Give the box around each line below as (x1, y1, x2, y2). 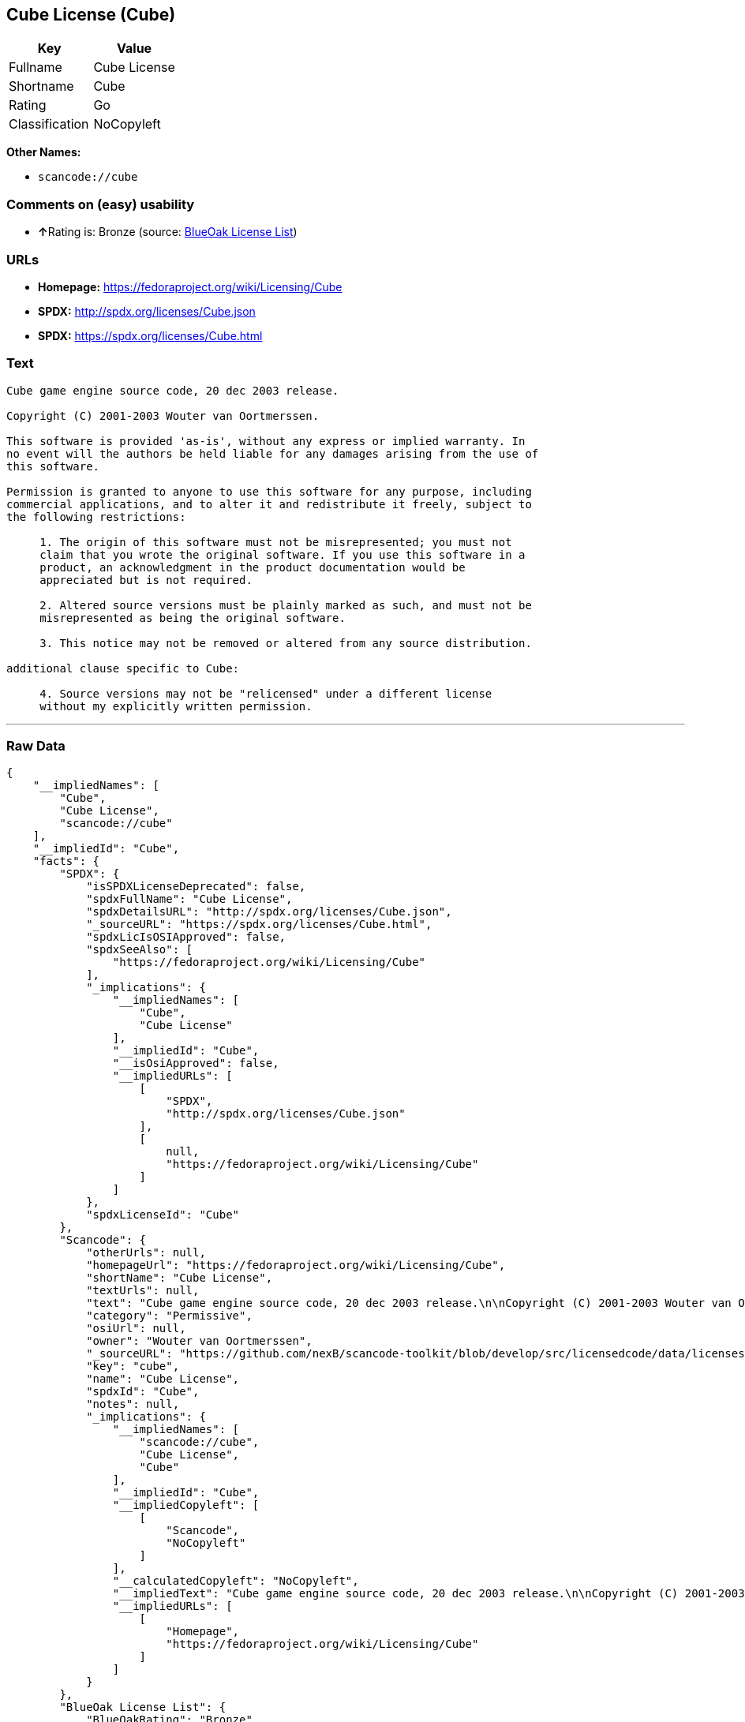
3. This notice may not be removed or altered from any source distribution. (39, 636, 532, 649)
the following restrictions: (6, 510, 186, 523)
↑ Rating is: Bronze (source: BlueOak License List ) (38, 225, 298, 239)
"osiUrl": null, (86, 1322, 186, 1335)
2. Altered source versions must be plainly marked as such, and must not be (39, 598, 532, 612)
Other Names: (6, 145, 81, 159)
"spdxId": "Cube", (86, 1385, 200, 1398)
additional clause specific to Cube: (6, 661, 240, 675)
